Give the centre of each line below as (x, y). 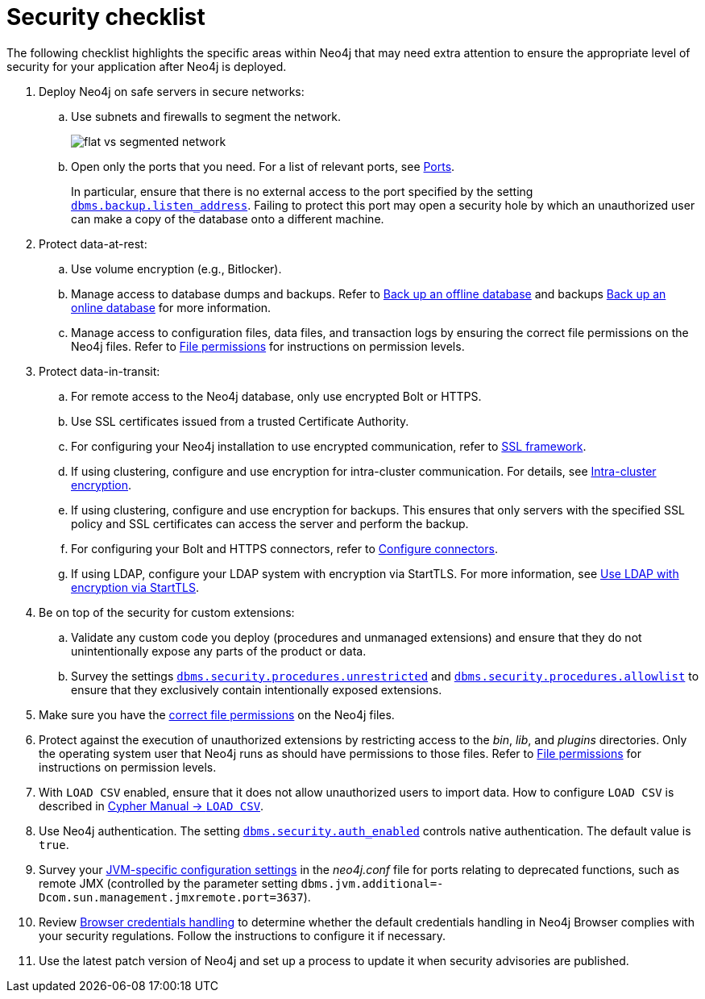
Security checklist (106, 17)
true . (54, 844)
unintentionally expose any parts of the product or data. (219, 651)
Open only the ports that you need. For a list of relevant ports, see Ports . (263, 166)
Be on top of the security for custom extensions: (167, 612)
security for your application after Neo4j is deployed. (147, 66)
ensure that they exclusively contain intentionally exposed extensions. (257, 689)
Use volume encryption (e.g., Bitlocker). (176, 268)
